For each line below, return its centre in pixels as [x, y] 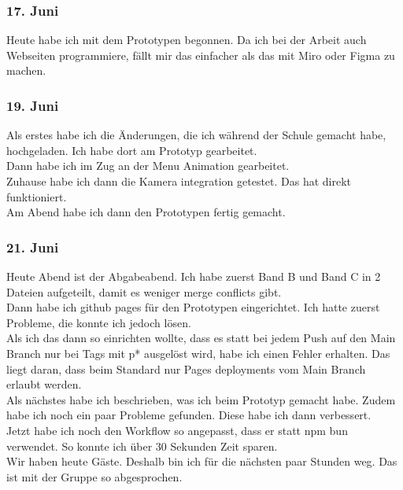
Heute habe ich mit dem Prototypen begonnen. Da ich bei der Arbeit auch [187, 40]
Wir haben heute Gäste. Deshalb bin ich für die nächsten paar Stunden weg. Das [202, 461]
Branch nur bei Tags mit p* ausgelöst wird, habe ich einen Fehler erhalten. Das [198, 353]
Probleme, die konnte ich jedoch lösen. [99, 322]
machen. [26, 70]
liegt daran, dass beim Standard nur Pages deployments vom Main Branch [186, 368]
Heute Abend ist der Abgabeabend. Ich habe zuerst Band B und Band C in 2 [194, 276]
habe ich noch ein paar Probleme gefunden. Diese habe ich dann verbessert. [189, 415]
